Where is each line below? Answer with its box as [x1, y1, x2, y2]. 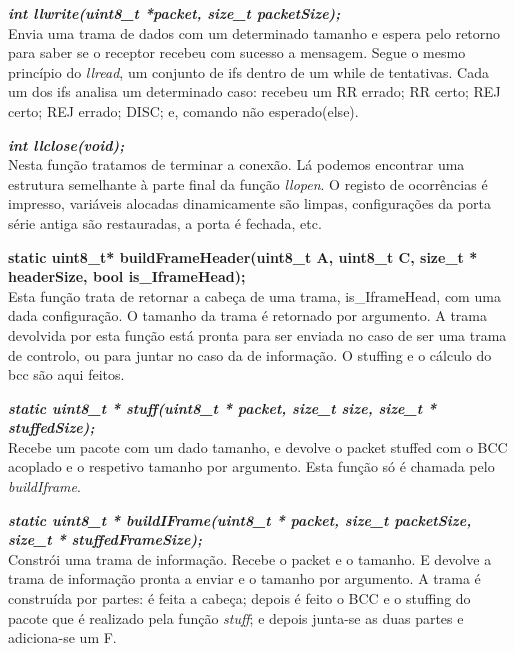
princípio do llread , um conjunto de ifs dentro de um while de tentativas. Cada [8, 61, 489, 82]
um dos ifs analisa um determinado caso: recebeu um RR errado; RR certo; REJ [8, 81, 501, 102]
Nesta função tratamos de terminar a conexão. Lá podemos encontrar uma [8, 154, 465, 175]
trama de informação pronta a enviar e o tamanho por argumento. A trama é [8, 568, 481, 589]
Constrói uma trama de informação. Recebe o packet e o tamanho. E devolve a [8, 548, 492, 569]
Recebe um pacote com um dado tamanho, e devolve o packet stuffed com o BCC [8, 436, 508, 457]
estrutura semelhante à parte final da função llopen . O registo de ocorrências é [8, 173, 488, 194]
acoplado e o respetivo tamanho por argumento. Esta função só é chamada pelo [8, 456, 495, 477]
